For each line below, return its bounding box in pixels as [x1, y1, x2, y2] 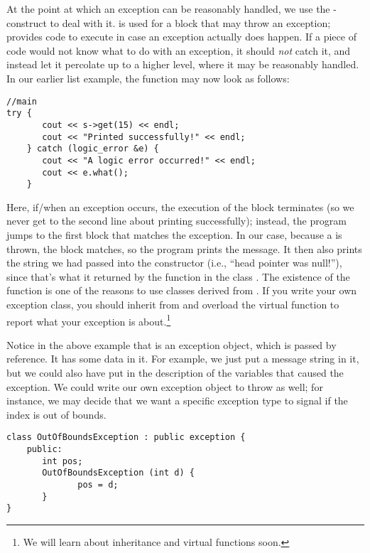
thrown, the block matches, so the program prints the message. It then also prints [6, 241, 362, 256]
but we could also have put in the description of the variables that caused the [6, 365, 344, 380]
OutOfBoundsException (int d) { [42, 468, 195, 478]
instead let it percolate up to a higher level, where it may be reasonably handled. [6, 57, 359, 72]
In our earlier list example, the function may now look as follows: [6, 70, 290, 85]
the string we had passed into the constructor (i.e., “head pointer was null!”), [6, 255, 342, 270]
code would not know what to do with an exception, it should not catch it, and [6, 43, 351, 58]
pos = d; [77, 480, 119, 490]
